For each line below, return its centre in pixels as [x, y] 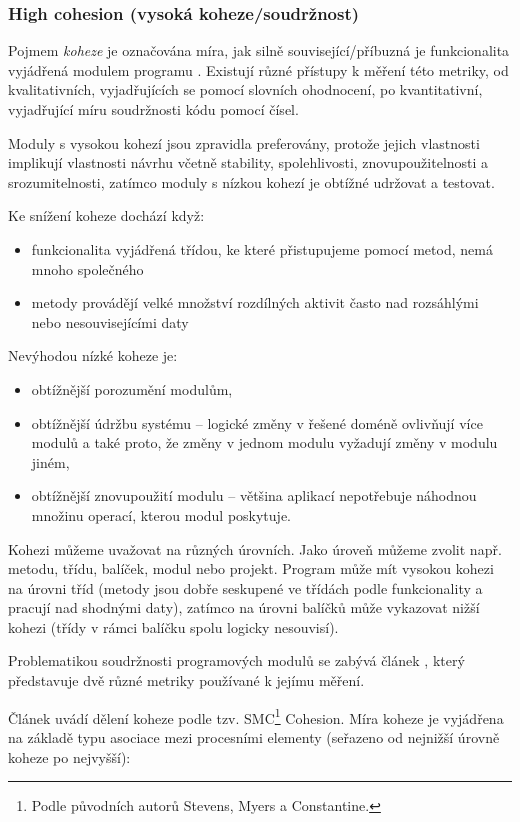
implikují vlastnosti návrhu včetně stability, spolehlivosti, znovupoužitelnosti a [248, 162]
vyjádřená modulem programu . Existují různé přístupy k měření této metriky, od [258, 69]
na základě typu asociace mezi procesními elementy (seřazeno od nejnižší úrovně [254, 736]
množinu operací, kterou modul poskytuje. [161, 514]
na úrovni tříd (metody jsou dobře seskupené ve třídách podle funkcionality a [245, 587]
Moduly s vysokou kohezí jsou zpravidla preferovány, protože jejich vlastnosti [244, 142]
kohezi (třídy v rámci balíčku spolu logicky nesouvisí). [173, 626]
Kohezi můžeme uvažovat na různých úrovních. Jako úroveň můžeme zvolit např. [255, 548]
